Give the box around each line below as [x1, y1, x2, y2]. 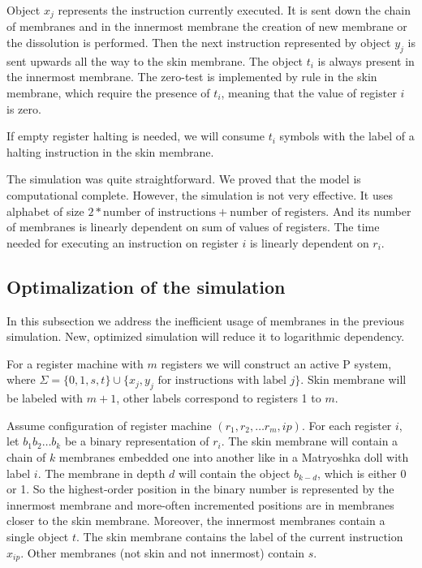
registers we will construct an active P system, [161, 355, 392, 372]
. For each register [301, 416, 392, 433]
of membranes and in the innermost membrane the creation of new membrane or [6, 18, 407, 35]
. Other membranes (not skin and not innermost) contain [20, 544, 305, 561]
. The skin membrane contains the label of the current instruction [76, 527, 403, 544]
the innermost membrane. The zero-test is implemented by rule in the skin [6, 68, 377, 85]
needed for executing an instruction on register [6, 234, 239, 251]
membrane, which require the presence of [6, 84, 210, 101]
